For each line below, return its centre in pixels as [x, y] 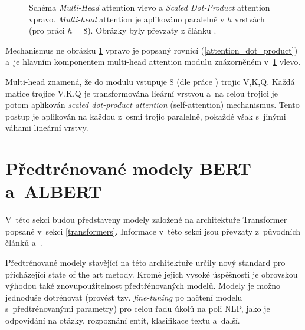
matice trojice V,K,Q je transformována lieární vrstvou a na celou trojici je [142, 93]
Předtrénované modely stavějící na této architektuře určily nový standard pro [145, 263]
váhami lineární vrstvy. [47, 128]
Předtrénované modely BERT [128, 168]
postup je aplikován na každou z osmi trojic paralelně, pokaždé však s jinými [146, 116]
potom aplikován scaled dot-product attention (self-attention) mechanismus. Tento [152, 105]
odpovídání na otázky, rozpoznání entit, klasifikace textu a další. [123, 320]
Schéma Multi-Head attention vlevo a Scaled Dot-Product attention [150, 7]
